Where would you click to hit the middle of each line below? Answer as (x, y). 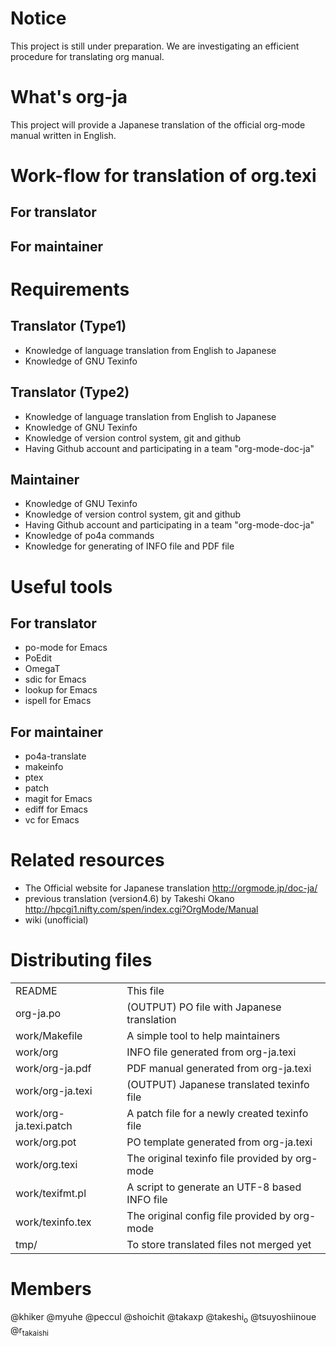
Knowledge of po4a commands (89, 536)
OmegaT (42, 669)
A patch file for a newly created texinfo (217, 1114)
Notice (38, 18)
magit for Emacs (58, 799)
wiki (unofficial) (56, 920)
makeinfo (44, 767)
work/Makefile (49, 1036)
